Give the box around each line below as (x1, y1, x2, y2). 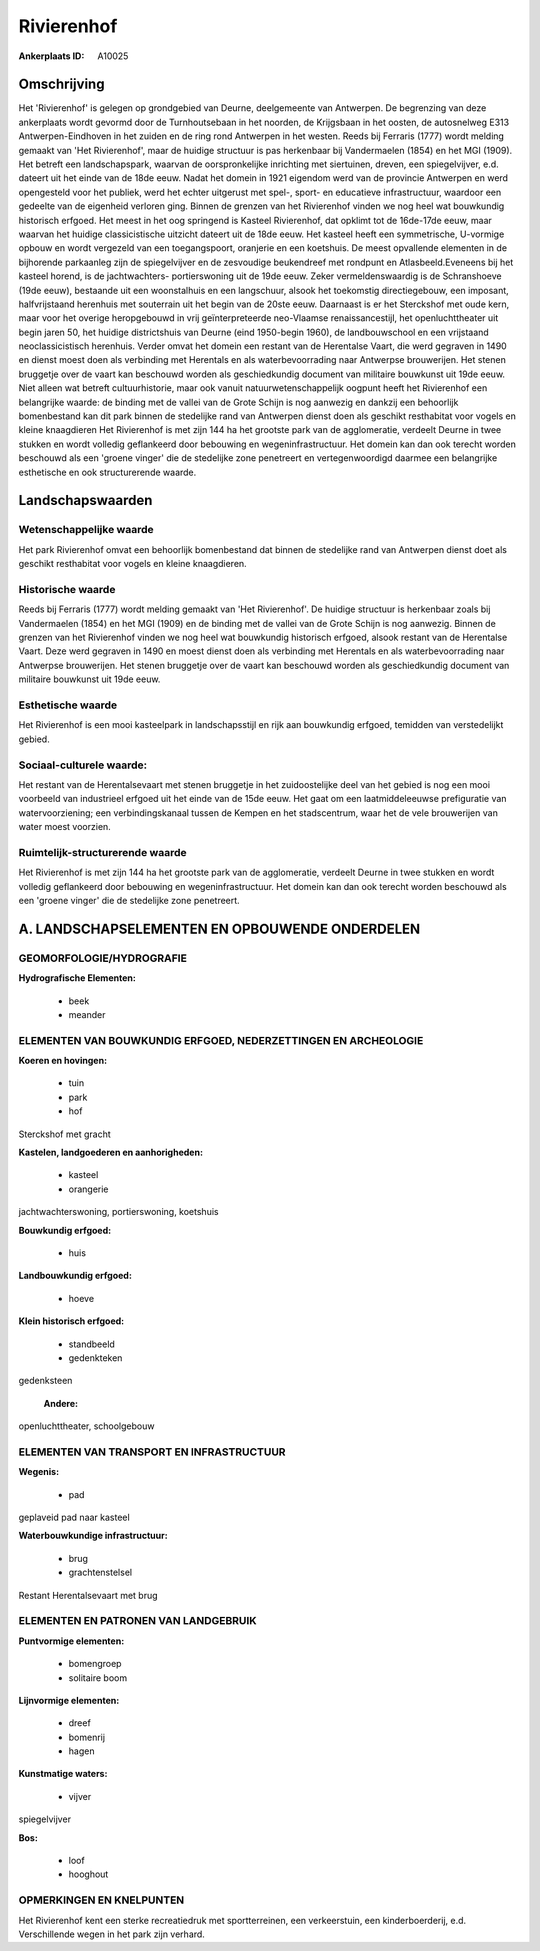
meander (68, 1008, 106, 1020)
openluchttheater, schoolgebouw (18, 1420, 155, 1432)
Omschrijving (18, 76, 105, 93)
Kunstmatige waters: (18, 1768, 108, 1780)
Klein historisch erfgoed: (18, 1315, 125, 1327)
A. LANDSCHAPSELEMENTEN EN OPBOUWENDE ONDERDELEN (18, 920, 421, 937)
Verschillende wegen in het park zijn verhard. (18, 1928, 205, 1940)
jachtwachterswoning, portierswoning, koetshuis (18, 1206, 219, 1218)
